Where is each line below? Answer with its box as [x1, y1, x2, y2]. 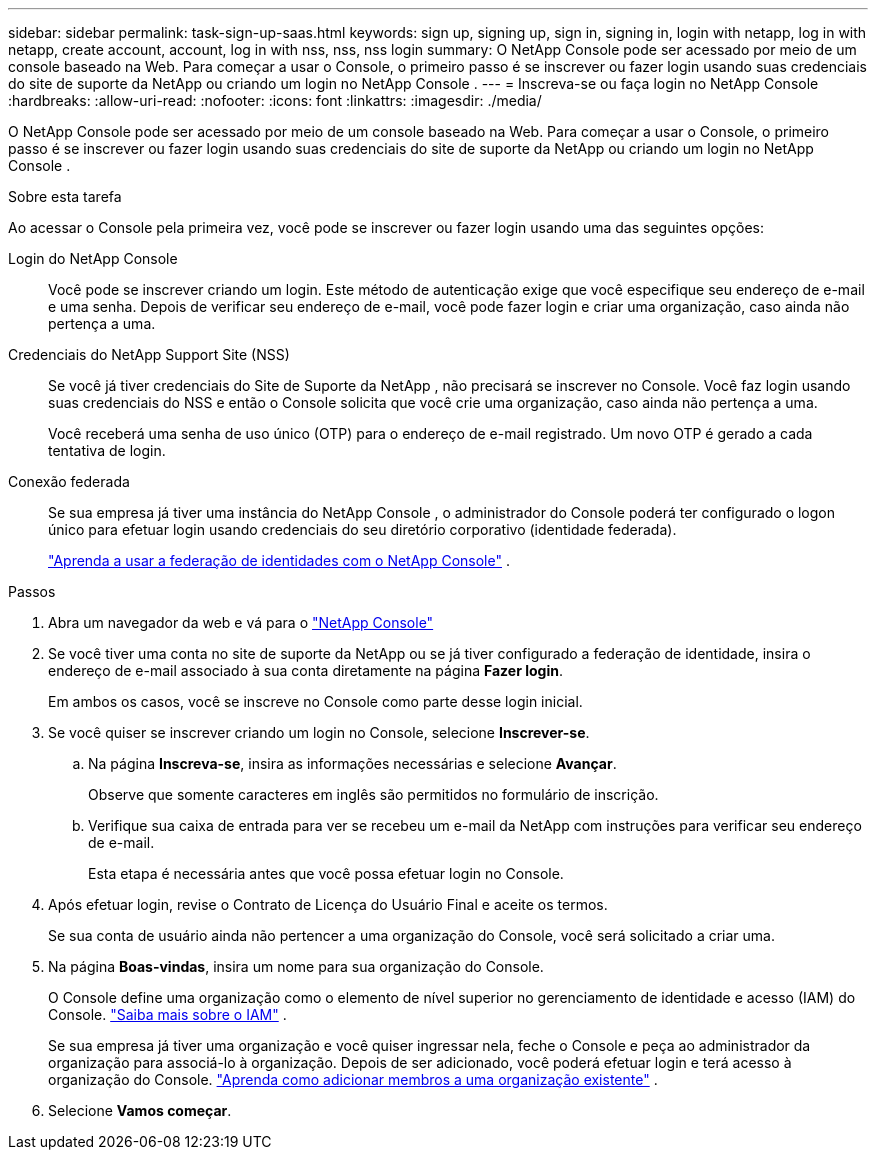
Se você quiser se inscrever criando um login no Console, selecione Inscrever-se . [48, 724, 590, 741]
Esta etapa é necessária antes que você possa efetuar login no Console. [88, 865, 564, 882]
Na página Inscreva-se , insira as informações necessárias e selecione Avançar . [88, 755, 617, 772]
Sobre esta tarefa [8, 188, 122, 205]
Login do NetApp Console [8, 250, 178, 267]
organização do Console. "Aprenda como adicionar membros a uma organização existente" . [48, 1071, 658, 1088]
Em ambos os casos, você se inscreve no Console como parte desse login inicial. [48, 693, 583, 710]
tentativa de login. [48, 442, 166, 459]
